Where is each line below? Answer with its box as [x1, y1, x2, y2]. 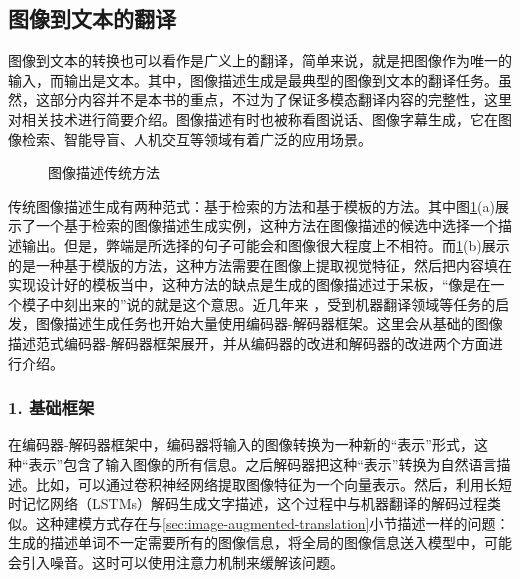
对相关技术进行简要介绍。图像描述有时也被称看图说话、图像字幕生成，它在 [8, 108, 498, 129]
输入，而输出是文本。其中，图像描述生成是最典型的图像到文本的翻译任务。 [8, 69, 498, 90]
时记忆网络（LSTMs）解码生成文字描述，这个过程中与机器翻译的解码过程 [8, 493, 487, 514]
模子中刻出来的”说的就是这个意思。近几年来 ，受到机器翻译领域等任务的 [21, 293, 496, 314]
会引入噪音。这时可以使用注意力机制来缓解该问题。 [8, 551, 344, 572]
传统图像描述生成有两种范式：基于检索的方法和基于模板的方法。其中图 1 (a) [8, 195, 495, 216]
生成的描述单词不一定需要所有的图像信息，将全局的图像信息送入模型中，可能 [8, 532, 512, 553]
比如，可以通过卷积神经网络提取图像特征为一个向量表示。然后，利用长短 [35, 473, 512, 494]
